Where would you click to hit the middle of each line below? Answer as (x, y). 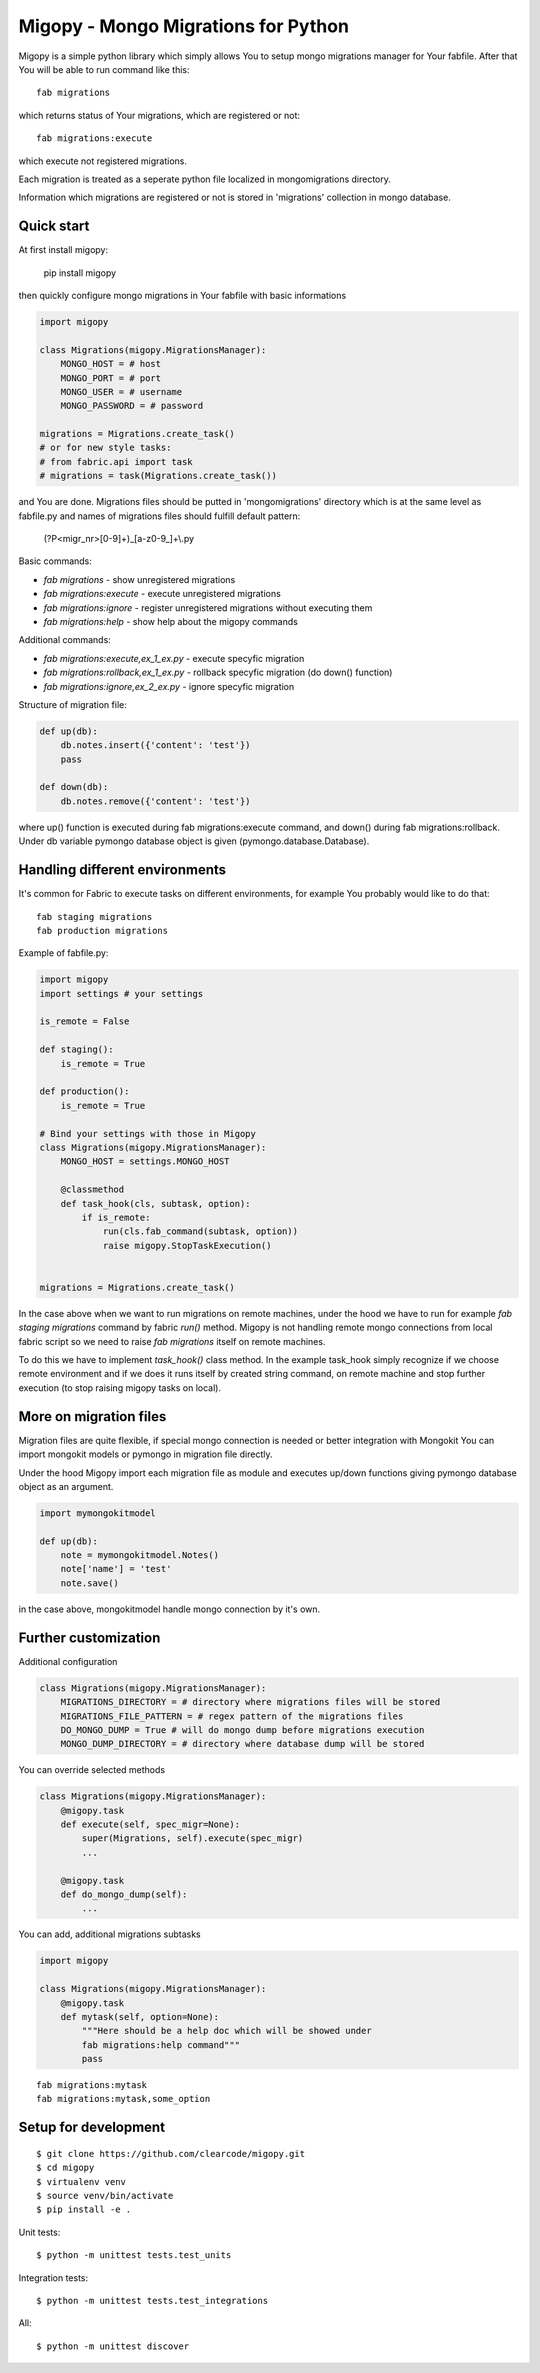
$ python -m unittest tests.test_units (134, 2255)
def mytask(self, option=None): (140, 2016)
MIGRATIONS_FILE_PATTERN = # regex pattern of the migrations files (232, 1716)
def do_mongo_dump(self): (124, 1894)
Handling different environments (122, 870)
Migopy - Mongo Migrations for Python (184, 26)
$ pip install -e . (84, 2209)
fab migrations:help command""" (160, 2044)
